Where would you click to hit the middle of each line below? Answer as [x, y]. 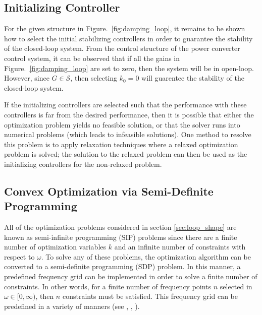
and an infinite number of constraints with [180, 247]
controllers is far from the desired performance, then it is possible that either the [129, 114]
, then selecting [94, 78]
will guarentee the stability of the [193, 78]
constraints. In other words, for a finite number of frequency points [108, 286]
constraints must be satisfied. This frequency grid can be [150, 296]
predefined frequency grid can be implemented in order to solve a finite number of [131, 276]
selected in [236, 286]
